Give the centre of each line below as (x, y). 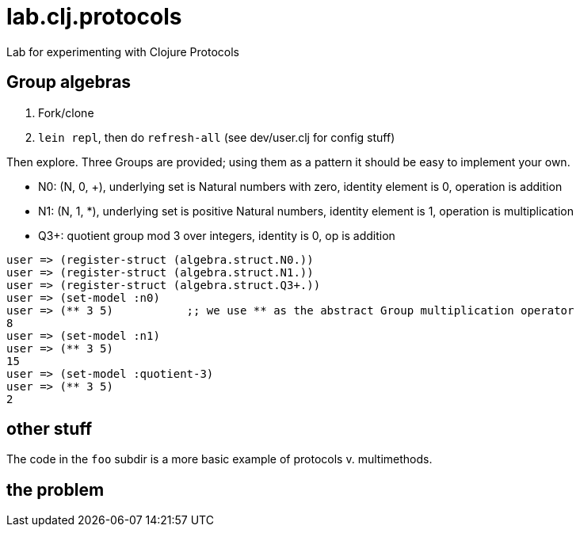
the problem (55, 489)
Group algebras (69, 82)
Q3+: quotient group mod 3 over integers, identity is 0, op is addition (217, 235)
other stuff (50, 429)
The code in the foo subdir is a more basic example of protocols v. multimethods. (219, 459)
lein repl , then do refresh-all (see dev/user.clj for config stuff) (217, 137)
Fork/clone (66, 112)
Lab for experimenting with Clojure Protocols (123, 51)
